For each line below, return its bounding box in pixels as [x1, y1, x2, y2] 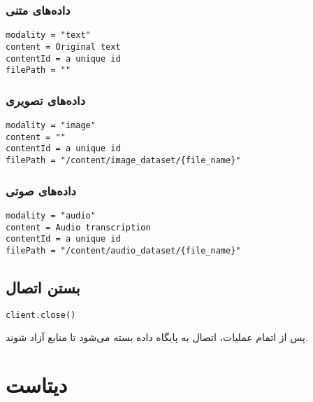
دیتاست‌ [6, 370, 68, 399]
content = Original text [6, 41, 121, 52]
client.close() [6, 310, 76, 320]
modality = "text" [6, 30, 91, 41]
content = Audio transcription [6, 222, 151, 233]
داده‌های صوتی [6, 181, 76, 199]
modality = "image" [6, 120, 96, 131]
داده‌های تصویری [6, 91, 85, 109]
